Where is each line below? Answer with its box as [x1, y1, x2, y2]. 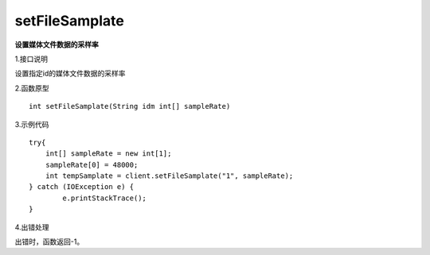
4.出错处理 [14, 222, 49, 232]
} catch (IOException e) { [29, 183, 135, 191]
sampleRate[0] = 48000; [45, 160, 139, 169]
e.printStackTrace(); [62, 193, 147, 203]
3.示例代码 [14, 119, 49, 129]
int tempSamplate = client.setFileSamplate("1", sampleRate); [45, 172, 294, 180]
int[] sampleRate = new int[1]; [45, 149, 172, 158]
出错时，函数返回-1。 [14, 237, 84, 246]
